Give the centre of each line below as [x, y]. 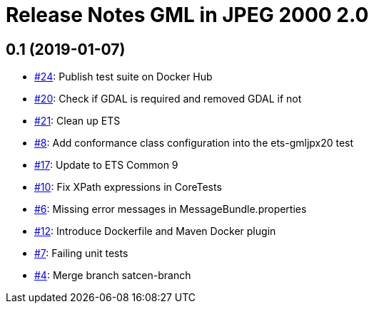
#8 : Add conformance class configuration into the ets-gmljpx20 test [194, 143]
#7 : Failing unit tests [81, 253]
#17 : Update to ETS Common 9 [106, 165]
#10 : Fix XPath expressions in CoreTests [128, 187]
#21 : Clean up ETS [77, 121]
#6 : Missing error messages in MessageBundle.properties [171, 209]
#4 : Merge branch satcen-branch [113, 276]
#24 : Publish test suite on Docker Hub [123, 77]
